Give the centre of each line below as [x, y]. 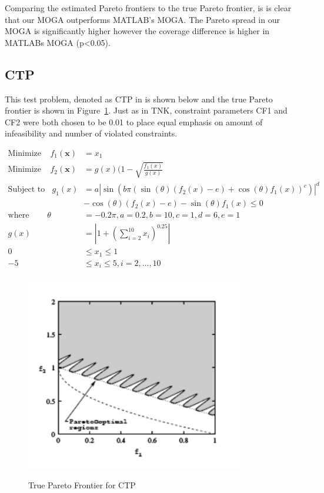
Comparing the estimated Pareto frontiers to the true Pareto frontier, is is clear [148, 8]
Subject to [26, 190]
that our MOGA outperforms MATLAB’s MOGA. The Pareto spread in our [142, 19]
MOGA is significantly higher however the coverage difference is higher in [137, 31]
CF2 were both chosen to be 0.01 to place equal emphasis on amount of [134, 121]
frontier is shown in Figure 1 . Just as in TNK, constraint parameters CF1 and [146, 110]
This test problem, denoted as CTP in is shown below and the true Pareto [139, 99]
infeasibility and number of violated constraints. [91, 133]
